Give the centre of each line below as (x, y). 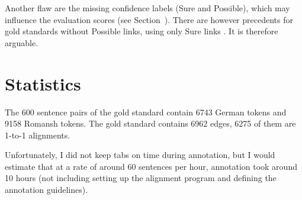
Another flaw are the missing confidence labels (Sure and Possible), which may (147, 8)
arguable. (22, 42)
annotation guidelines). (46, 190)
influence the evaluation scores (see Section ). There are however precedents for (149, 19)
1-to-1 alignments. (38, 135)
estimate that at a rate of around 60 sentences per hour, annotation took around (151, 166)
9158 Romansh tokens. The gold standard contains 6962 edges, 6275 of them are (150, 123)
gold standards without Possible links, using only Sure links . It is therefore (142, 31)
